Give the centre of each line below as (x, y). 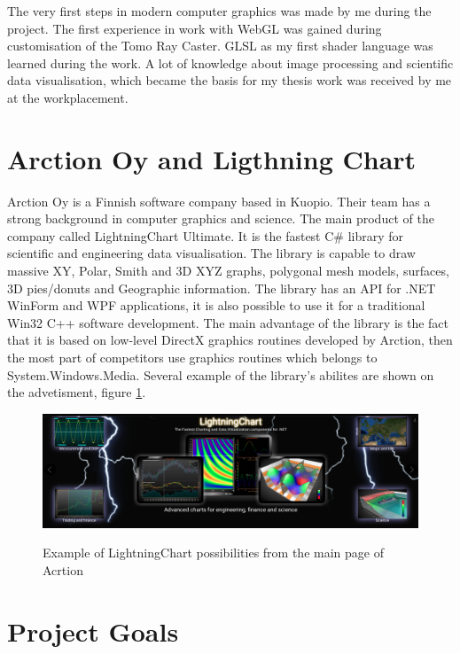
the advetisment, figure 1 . (77, 392)
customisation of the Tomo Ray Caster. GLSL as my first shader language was (220, 46)
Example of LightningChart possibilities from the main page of (213, 553)
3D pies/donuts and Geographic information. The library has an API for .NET (222, 288)
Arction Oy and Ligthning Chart (212, 158)
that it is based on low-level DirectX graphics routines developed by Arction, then (230, 340)
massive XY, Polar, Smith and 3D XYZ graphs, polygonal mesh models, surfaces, (228, 271)
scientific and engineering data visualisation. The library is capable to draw (211, 253)
